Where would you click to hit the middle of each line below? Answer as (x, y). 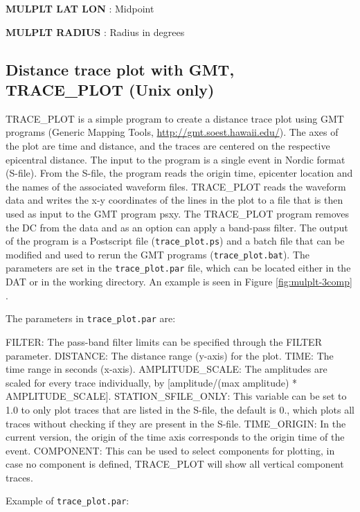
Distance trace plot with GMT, (120, 69)
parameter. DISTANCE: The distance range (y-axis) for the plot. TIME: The (170, 355)
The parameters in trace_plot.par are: (91, 318)
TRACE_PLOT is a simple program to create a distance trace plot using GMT (175, 118)
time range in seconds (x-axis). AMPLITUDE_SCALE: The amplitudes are (166, 369)
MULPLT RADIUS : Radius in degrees (95, 32)
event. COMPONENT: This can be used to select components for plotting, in (170, 450)
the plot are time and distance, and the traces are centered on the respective (168, 145)
